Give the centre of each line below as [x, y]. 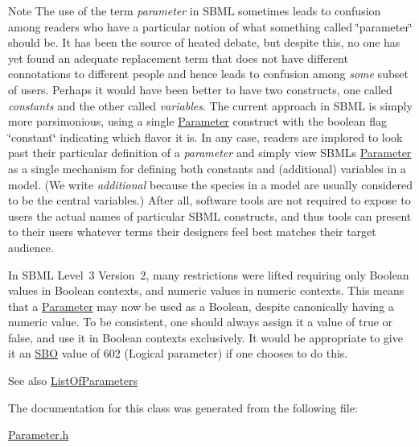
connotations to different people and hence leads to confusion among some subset [208, 74]
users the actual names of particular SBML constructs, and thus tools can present [210, 215]
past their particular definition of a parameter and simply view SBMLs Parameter [210, 153]
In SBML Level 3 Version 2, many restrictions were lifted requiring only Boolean [209, 274]
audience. [31, 247]
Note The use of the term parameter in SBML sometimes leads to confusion [195, 10]
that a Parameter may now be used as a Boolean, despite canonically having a [201, 306]
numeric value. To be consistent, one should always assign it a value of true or [201, 322]
